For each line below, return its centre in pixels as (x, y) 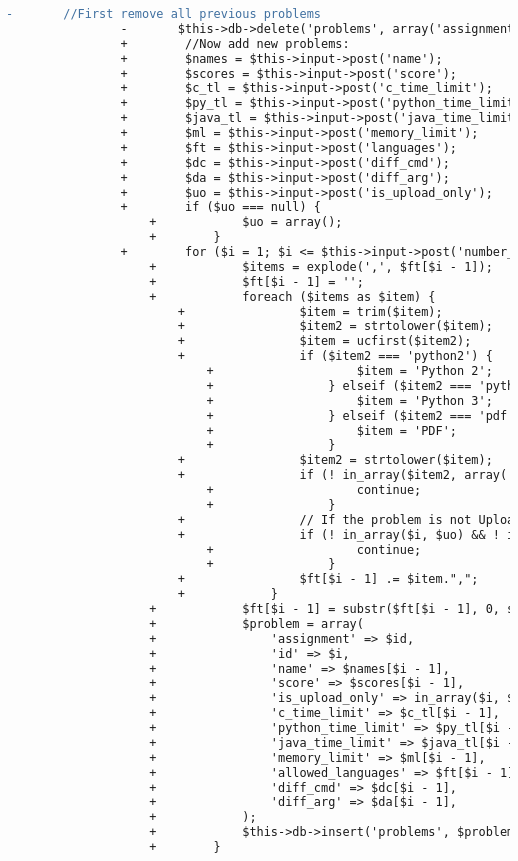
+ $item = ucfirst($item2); (324, 341)
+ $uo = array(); (246, 222)
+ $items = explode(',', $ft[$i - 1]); (321, 266)
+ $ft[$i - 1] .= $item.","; (328, 579)
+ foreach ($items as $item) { (292, 296)
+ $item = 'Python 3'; (349, 400)
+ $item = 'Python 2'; (349, 371)
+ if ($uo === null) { (220, 207)
